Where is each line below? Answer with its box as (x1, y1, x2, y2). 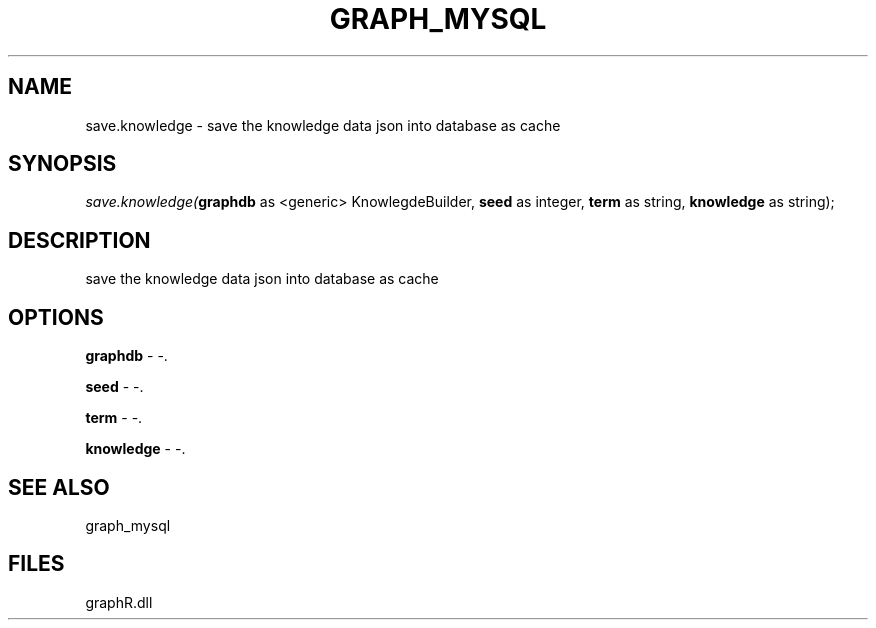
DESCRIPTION (8, 227, 151, 253)
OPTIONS (8, 304, 104, 330)
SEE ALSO (8, 474, 110, 500)
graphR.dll (85, 593, 153, 611)
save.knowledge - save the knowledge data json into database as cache (85, 116, 561, 134)
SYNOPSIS (8, 151, 117, 177)
